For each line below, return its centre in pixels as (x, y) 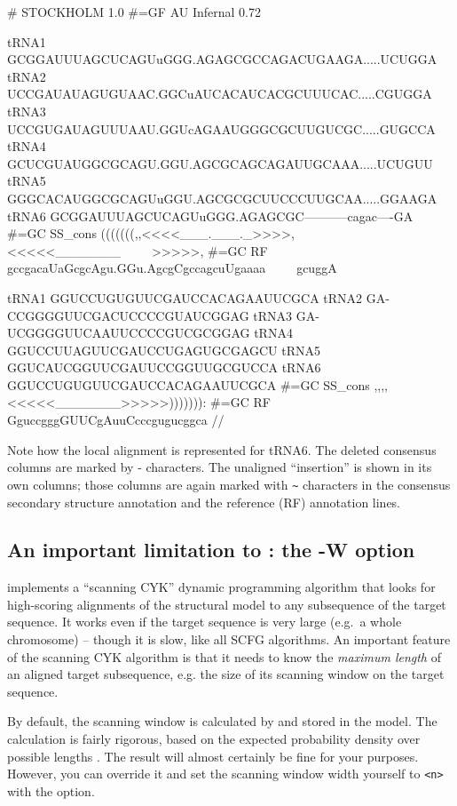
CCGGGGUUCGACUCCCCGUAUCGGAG (128, 315)
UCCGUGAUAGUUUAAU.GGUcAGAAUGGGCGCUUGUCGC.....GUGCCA (221, 128)
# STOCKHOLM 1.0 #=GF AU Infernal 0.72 (134, 12)
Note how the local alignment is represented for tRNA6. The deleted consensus (222, 449)
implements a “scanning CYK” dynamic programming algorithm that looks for (221, 587)
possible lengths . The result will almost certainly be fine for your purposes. (213, 756)
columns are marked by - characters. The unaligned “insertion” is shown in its (220, 467)
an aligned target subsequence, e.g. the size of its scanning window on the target (226, 674)
